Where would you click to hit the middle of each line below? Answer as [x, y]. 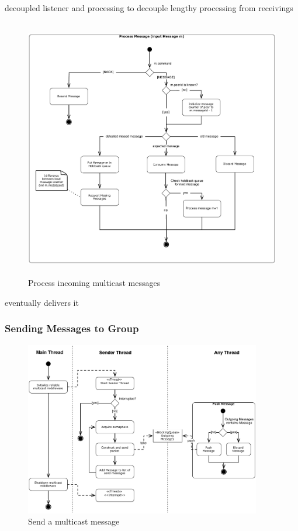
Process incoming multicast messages [94, 283]
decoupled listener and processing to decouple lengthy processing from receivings [149, 8]
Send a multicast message [74, 521]
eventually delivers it [42, 302]
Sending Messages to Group [72, 328]
